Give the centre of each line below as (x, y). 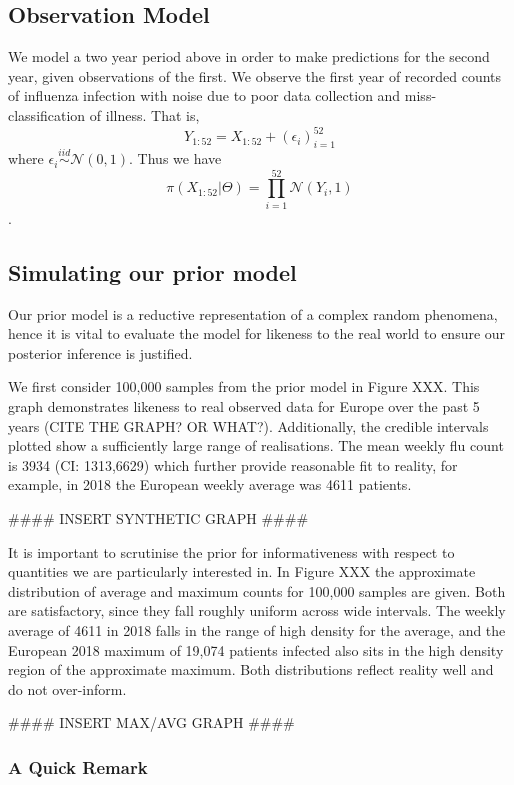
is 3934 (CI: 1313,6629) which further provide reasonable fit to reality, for (233, 464)
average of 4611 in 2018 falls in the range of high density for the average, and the (257, 629)
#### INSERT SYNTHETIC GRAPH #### (158, 517)
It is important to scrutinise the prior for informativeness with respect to (231, 551)
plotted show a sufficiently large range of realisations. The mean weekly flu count (256, 445)
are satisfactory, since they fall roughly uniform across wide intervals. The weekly (257, 610)
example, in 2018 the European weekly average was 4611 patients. (210, 484)
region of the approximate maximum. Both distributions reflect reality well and (251, 669)
